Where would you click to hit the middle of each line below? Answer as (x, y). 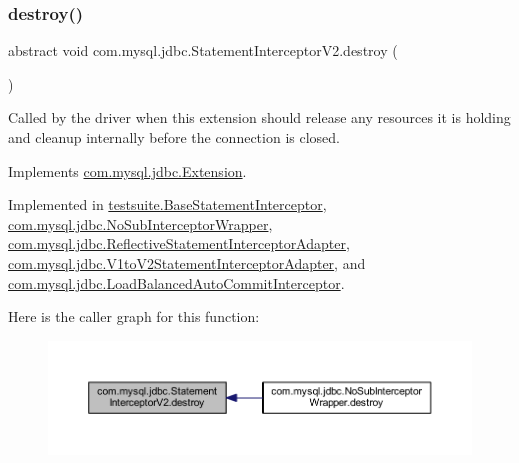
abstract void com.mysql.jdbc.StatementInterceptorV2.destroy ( (203, 50)
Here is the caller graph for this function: (134, 316)
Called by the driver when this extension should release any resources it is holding (259, 117)
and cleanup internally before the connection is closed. (174, 137)
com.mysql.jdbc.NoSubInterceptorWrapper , (140, 223)
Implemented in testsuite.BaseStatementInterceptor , (167, 204)
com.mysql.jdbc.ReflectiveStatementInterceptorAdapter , (179, 243)
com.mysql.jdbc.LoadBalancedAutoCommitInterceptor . (176, 282)
